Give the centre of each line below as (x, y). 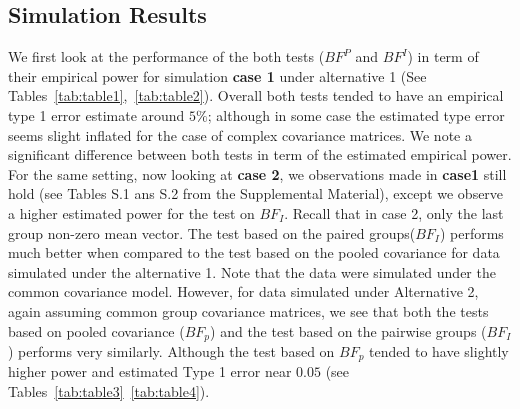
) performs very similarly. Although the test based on (171, 350)
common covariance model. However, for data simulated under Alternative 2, (243, 291)
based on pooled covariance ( (96, 330)
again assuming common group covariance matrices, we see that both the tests (248, 310)
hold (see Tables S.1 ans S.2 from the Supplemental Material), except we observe (256, 193)
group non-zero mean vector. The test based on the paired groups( (212, 232)
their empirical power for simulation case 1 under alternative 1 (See (217, 75)
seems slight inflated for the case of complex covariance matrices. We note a (240, 134)
